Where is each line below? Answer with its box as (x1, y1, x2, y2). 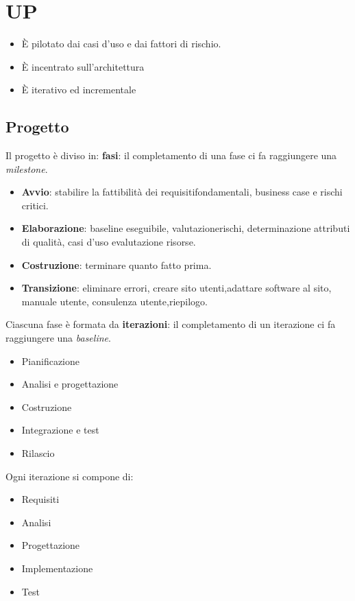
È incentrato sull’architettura (21, 59, 145, 73)
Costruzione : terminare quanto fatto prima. (21, 257, 212, 272)
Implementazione (21, 561, 93, 575)
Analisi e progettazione (21, 377, 119, 391)
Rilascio (21, 446, 55, 460)
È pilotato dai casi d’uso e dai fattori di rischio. (21, 36, 221, 51)
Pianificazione (21, 353, 80, 368)
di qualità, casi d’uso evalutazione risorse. (21, 235, 196, 249)
